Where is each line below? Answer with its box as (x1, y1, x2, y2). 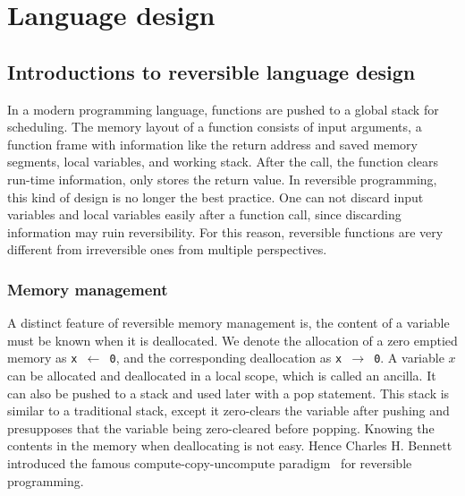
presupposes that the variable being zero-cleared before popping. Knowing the (7, 418, 435, 437)
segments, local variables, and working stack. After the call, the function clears (7, 152, 438, 171)
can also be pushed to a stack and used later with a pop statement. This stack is (7, 383, 450, 402)
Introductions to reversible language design (7, 57, 416, 85)
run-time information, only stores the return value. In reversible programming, (7, 169, 437, 188)
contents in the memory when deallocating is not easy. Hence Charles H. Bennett (7, 436, 452, 455)
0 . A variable (374, 348, 444, 367)
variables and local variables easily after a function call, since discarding (7, 205, 402, 224)
